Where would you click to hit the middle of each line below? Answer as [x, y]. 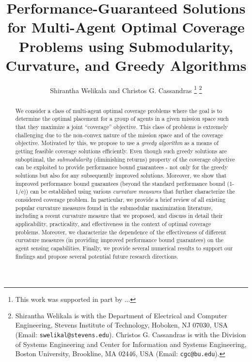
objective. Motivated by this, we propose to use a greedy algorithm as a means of [117, 143]
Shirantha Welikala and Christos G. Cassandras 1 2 [126, 89]
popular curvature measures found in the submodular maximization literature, [114, 207]
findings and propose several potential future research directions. [97, 256]
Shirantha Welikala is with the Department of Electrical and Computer [121, 315]
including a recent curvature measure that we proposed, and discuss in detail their [119, 216]
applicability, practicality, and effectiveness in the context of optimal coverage [113, 223]
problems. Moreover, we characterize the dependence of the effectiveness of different [121, 232]
